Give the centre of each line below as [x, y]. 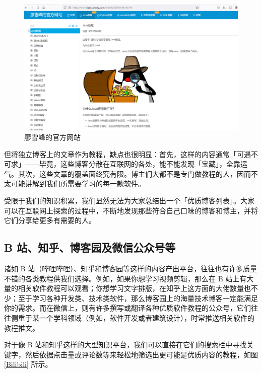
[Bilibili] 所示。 [28, 364]
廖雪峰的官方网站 [52, 137]
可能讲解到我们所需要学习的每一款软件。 [78, 183]
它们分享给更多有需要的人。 [50, 220]
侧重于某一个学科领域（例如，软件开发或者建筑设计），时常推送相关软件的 [133, 318]
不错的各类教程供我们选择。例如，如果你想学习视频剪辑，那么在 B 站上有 [125, 278]
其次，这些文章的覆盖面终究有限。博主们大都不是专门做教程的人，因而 [134, 173]
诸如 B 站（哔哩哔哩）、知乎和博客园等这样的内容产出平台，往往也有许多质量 [131, 269]
